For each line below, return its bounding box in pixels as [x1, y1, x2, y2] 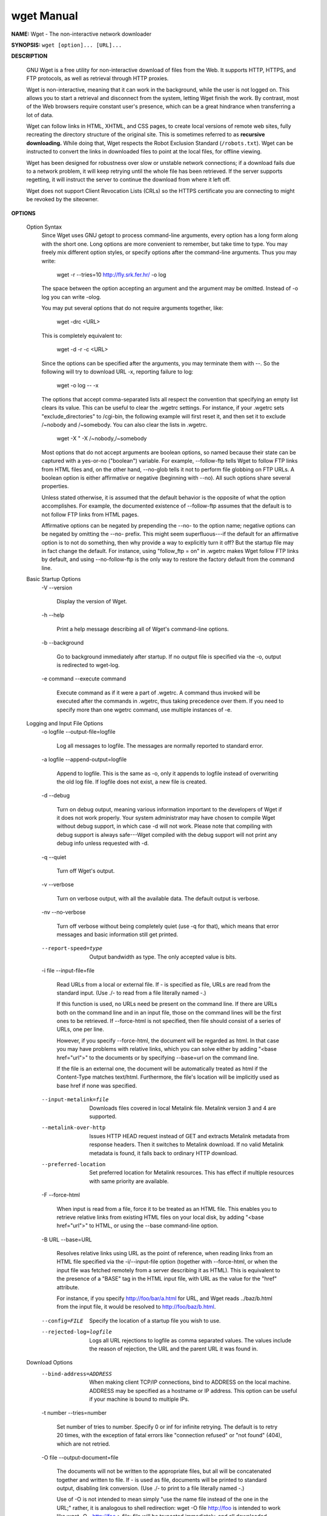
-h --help [41, 611, 65, 619]
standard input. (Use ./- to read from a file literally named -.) [56, 989, 206, 996]
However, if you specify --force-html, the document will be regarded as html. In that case [56, 1037, 280, 1044]
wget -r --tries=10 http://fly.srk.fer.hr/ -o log [56, 270, 167, 278]
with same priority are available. [89, 1177, 169, 1185]
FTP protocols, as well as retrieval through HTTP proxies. [26, 75, 169, 82]
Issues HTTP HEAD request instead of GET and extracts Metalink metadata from [89, 1132, 290, 1139]
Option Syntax [26, 223, 62, 230]
